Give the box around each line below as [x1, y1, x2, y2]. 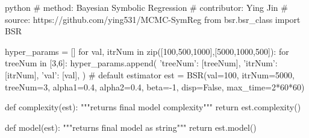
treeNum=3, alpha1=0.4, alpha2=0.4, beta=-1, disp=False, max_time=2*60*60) [5, 80, 305, 93]
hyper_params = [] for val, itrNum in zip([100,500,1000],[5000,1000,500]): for [5, 45, 289, 57]
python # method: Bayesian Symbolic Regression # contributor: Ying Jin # [5, 1, 288, 13]
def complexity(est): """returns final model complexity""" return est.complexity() [5, 101, 301, 113]
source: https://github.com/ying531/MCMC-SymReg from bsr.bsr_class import [5, 13, 301, 25]
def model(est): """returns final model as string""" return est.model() [5, 121, 257, 133]
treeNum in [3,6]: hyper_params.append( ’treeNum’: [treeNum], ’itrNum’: [5, 57, 278, 69]
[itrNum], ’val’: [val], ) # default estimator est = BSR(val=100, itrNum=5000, [5, 68, 295, 81]
